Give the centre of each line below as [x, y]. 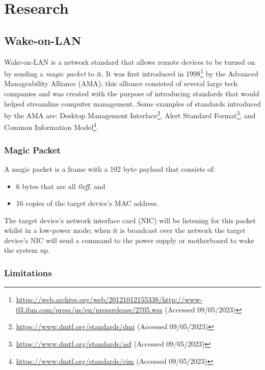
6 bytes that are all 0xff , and [61, 186]
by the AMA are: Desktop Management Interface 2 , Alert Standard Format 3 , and [130, 114]
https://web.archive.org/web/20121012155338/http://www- [109, 299]
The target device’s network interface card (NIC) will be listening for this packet [130, 220]
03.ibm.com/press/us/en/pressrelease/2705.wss [89, 309]
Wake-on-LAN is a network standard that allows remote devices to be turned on [130, 61]
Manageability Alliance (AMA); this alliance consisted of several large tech [121, 83]
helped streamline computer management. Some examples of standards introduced [132, 103]
